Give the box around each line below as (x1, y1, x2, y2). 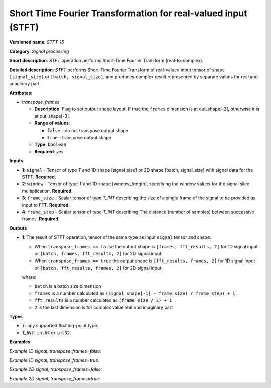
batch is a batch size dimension (34, 283, 101, 289)
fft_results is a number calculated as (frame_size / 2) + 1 (34, 297, 172, 303)
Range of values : (34, 120, 70, 126)
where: (22, 274, 37, 280)
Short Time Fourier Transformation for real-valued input (9, 8, 248, 19)
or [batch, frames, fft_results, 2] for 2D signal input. (34, 250, 163, 256)
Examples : (9, 339, 32, 345)
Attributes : (9, 90, 33, 96)
